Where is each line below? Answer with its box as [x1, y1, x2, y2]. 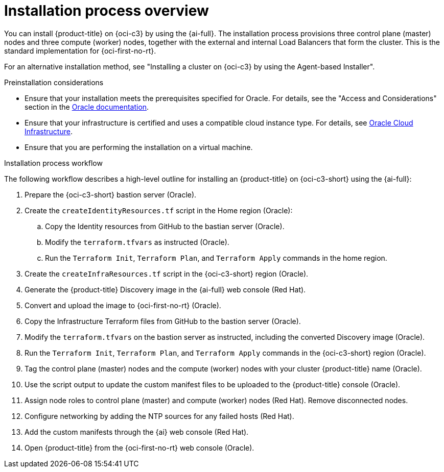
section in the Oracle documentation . [25, 102, 149, 111]
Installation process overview [4, 2, 209, 19]
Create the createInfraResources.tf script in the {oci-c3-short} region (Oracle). [25, 269, 309, 278]
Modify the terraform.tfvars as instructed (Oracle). [45, 237, 229, 246]
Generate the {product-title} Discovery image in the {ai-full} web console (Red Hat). [25, 285, 306, 294]
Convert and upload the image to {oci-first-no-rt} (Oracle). [25, 301, 221, 310]
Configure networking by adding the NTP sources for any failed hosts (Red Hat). [25, 411, 294, 420]
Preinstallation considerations [4, 78, 104, 87]
